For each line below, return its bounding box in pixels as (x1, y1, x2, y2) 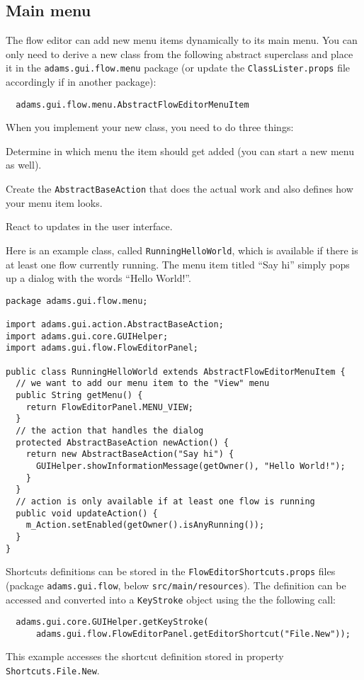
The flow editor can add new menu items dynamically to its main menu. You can (6, 33, 358, 47)
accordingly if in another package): (6, 74, 157, 89)
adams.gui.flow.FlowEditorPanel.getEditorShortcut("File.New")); (35, 628, 351, 639)
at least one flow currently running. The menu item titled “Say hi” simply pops (6, 256, 350, 271)
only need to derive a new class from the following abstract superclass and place (6, 46, 353, 61)
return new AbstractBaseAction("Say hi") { (25, 449, 234, 460)
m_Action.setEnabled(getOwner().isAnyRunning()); (25, 520, 265, 531)
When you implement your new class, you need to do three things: (6, 120, 294, 135)
